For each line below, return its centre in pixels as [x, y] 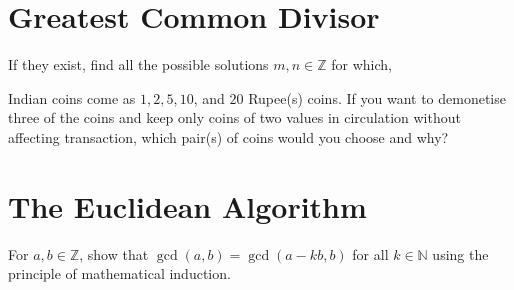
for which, [361, 64]
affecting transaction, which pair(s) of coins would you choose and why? [228, 136]
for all [370, 253]
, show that [114, 253]
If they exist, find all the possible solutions [138, 64]
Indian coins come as [72, 97]
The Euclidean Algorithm [187, 205]
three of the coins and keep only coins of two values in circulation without [234, 117]
